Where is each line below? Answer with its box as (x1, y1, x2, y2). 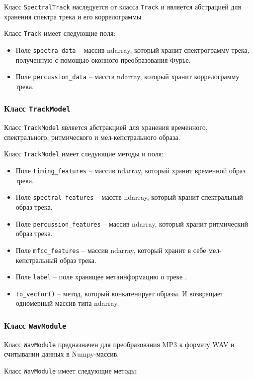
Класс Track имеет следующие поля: (4, 28, 116, 38)
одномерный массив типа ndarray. (15, 298, 119, 308)
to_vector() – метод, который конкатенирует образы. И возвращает (15, 288, 224, 298)
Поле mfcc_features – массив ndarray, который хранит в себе (15, 245, 206, 255)
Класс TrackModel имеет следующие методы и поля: (4, 148, 164, 159)
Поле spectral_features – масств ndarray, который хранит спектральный (15, 192, 243, 202)
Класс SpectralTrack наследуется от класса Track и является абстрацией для (4, 1, 241, 11)
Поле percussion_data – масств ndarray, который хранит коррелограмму (15, 71, 240, 82)
